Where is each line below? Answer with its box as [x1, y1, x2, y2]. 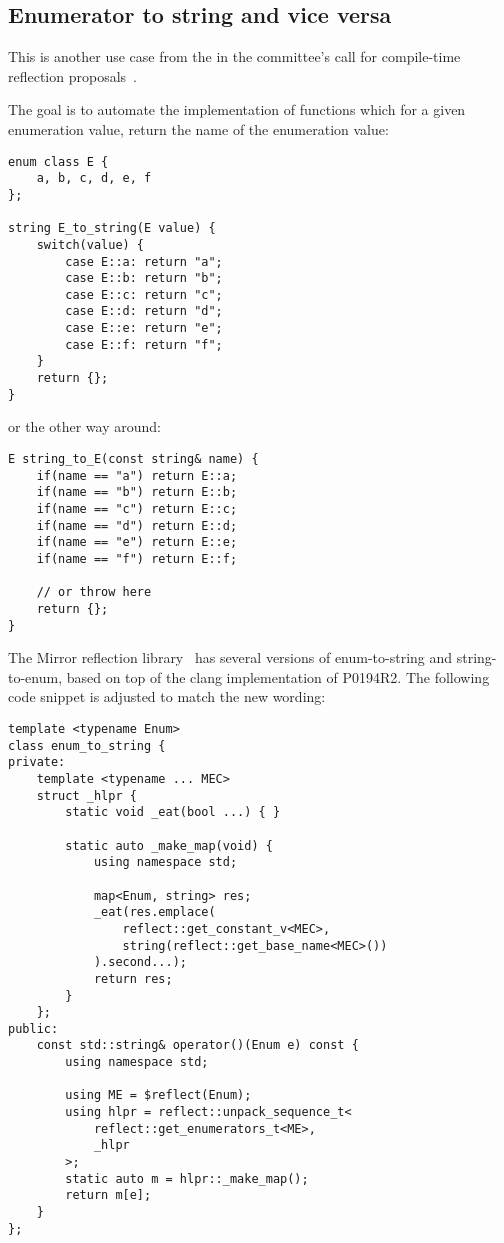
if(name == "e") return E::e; [36, 535, 238, 550]
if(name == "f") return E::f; [36, 551, 238, 566]
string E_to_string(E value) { [8, 221, 216, 236]
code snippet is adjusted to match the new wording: [8, 686, 326, 707]
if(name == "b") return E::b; [36, 485, 238, 500]
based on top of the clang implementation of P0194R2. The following [66, 666, 490, 687]
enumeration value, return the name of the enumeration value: [8, 118, 389, 139]
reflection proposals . [8, 65, 137, 86]
